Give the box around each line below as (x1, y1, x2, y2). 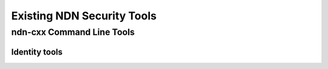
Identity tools (11, 47, 63, 57)
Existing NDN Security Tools (11, 9, 157, 22)
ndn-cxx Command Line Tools (11, 27, 135, 38)
